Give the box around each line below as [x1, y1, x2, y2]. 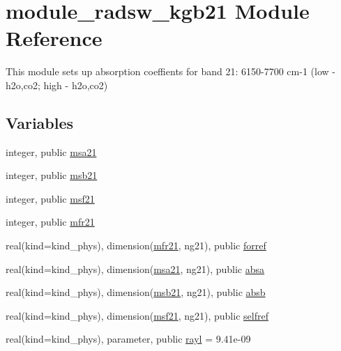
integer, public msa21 [6, 144, 97, 159]
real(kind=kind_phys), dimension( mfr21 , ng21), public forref [6, 238, 266, 253]
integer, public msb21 [6, 168, 98, 182]
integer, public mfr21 [6, 214, 95, 229]
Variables [6, 111, 74, 133]
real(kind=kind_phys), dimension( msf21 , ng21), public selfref [6, 308, 268, 322]
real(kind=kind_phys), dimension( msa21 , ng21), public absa [6, 261, 265, 276]
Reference [6, 24, 103, 52]
